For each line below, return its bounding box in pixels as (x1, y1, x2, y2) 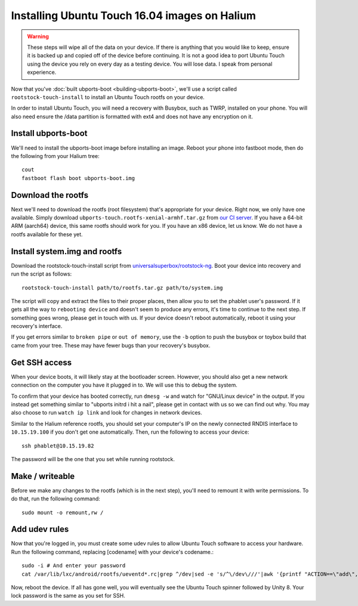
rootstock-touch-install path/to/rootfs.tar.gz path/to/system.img (21, 284, 223, 291)
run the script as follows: (11, 270, 72, 277)
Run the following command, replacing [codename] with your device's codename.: (11, 548, 214, 555)
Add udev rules (11, 524, 69, 534)
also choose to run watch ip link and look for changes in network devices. (11, 409, 202, 416)
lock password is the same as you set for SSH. (11, 592, 125, 599)
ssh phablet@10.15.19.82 (21, 442, 94, 449)
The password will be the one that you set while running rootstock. (11, 455, 175, 462)
